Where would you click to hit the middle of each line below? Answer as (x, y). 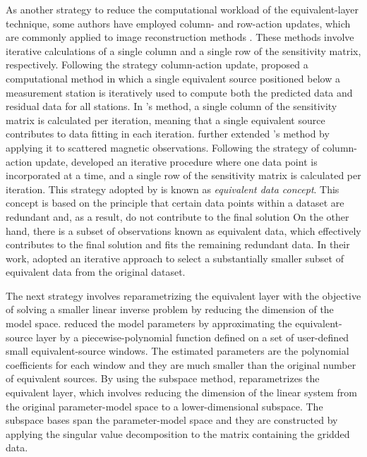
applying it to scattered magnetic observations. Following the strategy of (163, 147)
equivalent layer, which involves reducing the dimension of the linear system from (181, 392)
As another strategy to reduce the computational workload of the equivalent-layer (182, 9)
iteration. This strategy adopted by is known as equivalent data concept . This (173, 189)
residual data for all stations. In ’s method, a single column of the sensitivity (172, 106)
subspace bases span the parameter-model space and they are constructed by (172, 420)
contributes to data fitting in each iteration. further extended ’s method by (168, 134)
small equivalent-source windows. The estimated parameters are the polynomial (178, 351)
